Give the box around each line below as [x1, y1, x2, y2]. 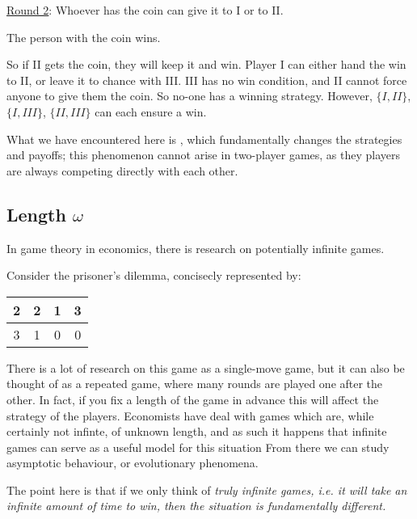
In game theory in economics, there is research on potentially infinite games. [6, 239, 385, 256]
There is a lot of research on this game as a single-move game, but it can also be [6, 359, 405, 376]
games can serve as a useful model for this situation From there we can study [6, 438, 390, 455]
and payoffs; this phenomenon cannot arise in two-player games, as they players [6, 146, 401, 163]
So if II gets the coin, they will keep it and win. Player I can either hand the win [6, 56, 406, 73]
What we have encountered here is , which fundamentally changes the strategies [6, 130, 402, 147]
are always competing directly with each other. [6, 162, 238, 179]
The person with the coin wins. [6, 28, 161, 45]
